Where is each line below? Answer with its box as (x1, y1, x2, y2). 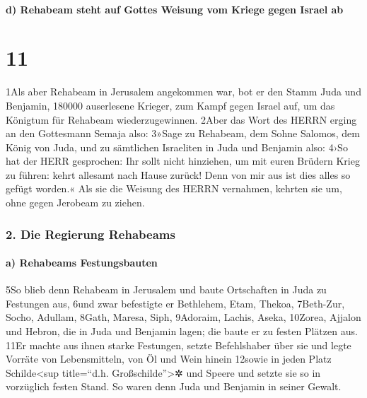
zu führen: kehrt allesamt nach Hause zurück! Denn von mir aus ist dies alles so (6, 167, 351, 182)
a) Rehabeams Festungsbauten (6, 255, 158, 270)
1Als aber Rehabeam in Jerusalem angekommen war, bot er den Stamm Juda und (6, 84, 361, 99)
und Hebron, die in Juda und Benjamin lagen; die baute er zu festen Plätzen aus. (6, 324, 358, 339)
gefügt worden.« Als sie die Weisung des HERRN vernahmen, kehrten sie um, (6, 181, 342, 196)
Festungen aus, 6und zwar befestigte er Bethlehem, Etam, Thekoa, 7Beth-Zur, (6, 295, 345, 310)
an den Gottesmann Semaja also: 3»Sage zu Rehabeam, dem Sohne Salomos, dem (6, 126, 361, 141)
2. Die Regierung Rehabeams (6, 225, 175, 242)
